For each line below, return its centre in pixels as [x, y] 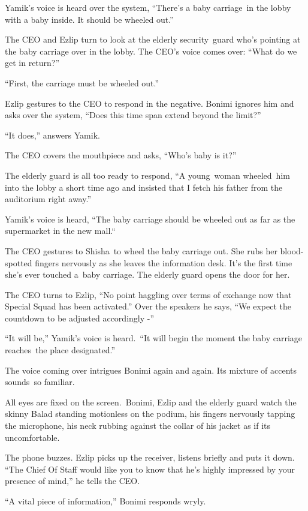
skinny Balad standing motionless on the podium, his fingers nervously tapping [150, 414]
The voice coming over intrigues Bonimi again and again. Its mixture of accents [151, 370]
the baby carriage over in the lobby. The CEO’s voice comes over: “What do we [151, 51]
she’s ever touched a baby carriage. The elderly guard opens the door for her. [147, 274]
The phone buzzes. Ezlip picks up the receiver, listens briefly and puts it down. [150, 457]
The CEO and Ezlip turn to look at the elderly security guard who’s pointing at [153, 39]
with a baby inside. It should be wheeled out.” [89, 19]
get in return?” [32, 63]
